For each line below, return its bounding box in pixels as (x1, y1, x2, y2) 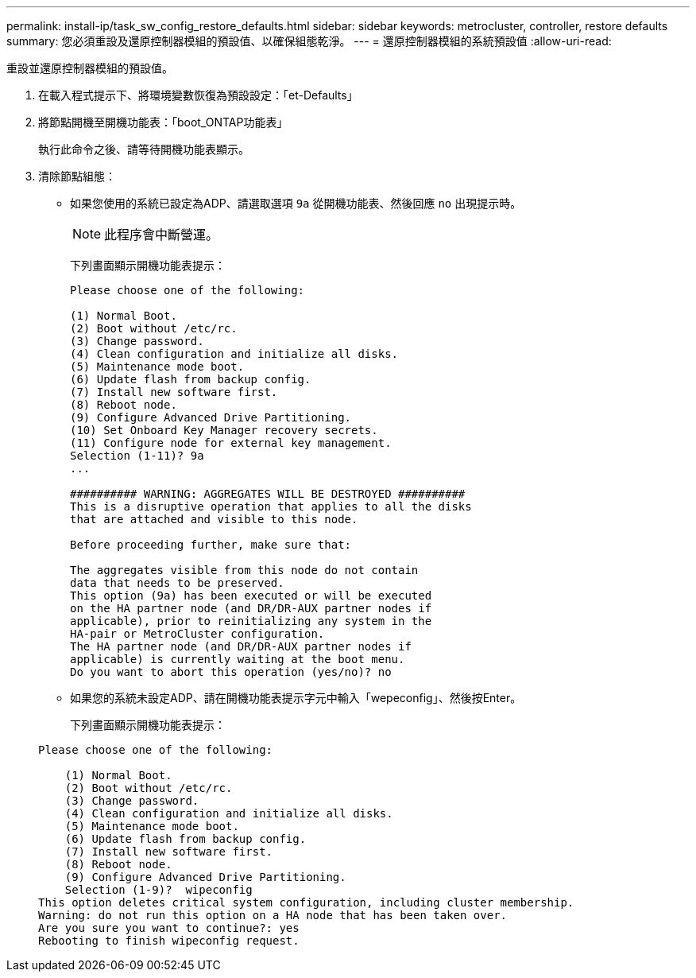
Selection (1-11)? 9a (70, 449, 204, 462)
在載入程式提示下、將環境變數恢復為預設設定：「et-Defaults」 (38, 88, 358, 102)
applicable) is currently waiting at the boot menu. (70, 653, 405, 666)
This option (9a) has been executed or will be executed (70, 589, 432, 602)
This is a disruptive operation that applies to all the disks (70, 500, 472, 513)
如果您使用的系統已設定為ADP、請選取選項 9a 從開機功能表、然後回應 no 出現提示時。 (70, 196, 522, 210)
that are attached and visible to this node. (70, 513, 358, 526)
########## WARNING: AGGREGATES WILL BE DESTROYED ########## (70, 487, 466, 500)
